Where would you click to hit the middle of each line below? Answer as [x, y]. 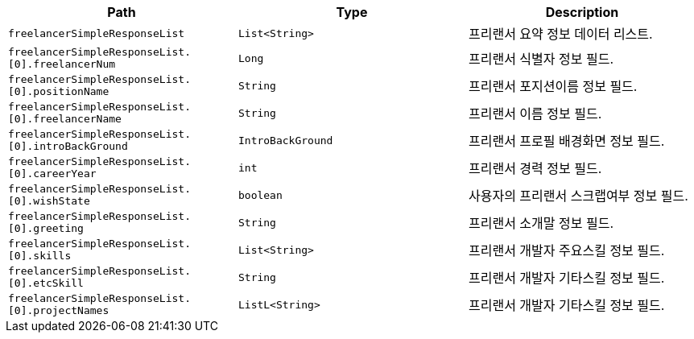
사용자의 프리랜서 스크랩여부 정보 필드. [578, 196]
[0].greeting [46, 228]
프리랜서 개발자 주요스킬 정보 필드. [566, 250]
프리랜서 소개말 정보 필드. [541, 223]
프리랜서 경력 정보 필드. [535, 168]
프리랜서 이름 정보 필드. [535, 114]
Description [582, 12]
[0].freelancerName [65, 119]
